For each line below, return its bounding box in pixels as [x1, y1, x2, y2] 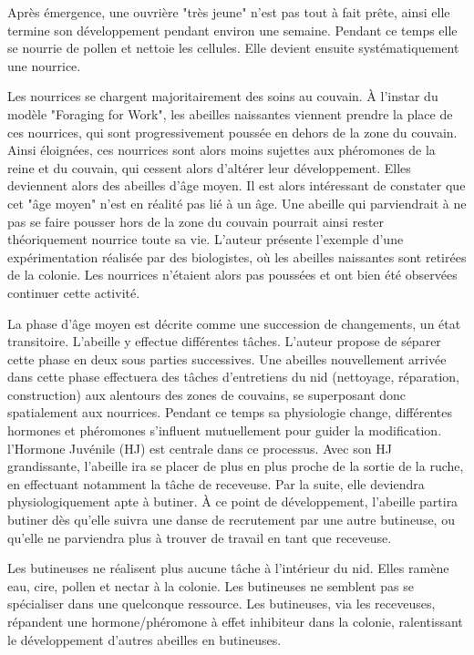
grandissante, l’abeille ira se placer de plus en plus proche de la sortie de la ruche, [7, 456, 464, 476]
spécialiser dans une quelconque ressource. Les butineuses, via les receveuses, [7, 594, 436, 613]
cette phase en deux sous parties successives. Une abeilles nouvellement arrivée [7, 349, 447, 368]
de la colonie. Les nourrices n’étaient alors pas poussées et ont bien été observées [7, 265, 458, 284]
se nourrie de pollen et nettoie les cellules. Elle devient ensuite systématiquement [7, 38, 459, 57]
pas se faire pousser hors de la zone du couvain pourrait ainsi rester [7, 211, 385, 230]
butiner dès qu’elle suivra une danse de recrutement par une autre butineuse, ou [7, 510, 455, 529]
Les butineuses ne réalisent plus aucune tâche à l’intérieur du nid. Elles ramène [7, 558, 449, 578]
